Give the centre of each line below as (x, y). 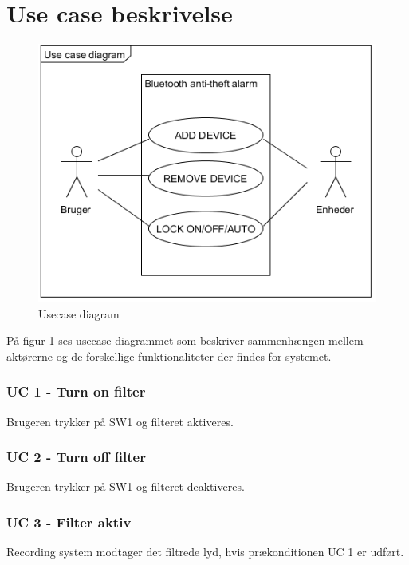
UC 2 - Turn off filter (76, 457)
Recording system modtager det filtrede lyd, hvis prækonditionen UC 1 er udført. (205, 552)
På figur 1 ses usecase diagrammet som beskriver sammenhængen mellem (185, 340)
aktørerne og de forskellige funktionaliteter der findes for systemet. (169, 356)
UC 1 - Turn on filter (76, 391)
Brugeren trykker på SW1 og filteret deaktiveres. (126, 486)
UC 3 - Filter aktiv (69, 522)
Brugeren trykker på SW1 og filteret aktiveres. (120, 421)
